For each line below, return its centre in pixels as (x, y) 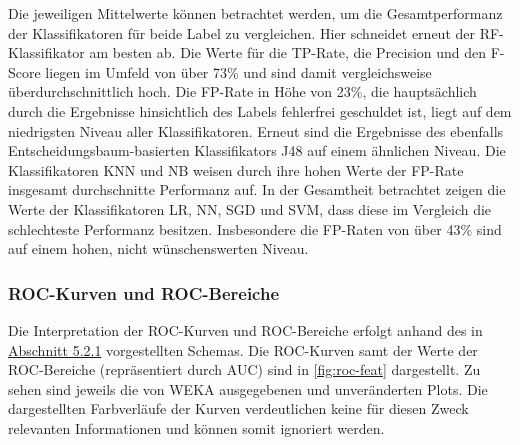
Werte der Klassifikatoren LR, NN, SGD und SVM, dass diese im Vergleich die (250, 208)
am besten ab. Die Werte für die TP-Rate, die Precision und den (288, 52)
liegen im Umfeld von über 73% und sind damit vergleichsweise (238, 71)
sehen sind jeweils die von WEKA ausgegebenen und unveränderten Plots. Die (248, 388)
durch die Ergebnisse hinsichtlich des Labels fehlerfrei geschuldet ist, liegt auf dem (260, 110)
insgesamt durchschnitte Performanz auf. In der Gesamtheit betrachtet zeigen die (257, 189)
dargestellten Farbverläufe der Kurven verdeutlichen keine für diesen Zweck (238, 408)
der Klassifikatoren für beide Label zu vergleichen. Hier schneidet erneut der (241, 32)
